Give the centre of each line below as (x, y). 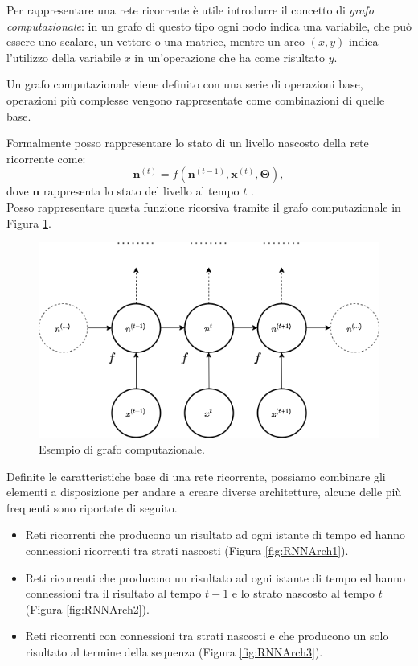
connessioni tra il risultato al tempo (113, 593)
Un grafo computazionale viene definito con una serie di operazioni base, (185, 84)
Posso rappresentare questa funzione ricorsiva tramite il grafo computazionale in (204, 206)
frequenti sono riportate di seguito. (92, 507)
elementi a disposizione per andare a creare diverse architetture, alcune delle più (204, 492)
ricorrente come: (46, 158)
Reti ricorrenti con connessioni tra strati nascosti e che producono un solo (207, 636)
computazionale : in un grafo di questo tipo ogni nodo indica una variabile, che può (209, 25)
